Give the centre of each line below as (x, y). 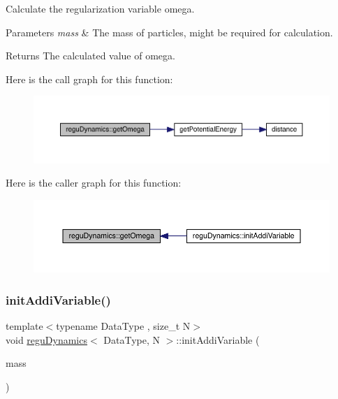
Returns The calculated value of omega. (90, 56)
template (24, 326)
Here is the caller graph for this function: (94, 183)
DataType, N (132, 339)
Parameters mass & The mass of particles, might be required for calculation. (169, 32)
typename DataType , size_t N (123, 326)
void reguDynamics (46, 339)
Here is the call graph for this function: (89, 79)
